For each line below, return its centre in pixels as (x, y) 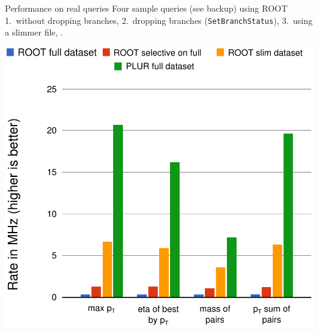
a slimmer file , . (34, 32)
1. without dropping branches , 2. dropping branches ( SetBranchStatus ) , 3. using (159, 20)
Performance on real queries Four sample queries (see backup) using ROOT (146, 8)
